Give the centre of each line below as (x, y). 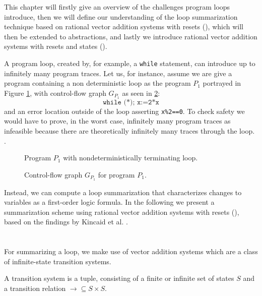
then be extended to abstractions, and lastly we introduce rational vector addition (131, 36)
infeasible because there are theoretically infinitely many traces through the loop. (129, 130)
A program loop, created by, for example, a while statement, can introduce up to (130, 63)
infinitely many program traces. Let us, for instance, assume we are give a (118, 73)
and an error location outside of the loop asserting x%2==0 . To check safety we (124, 111)
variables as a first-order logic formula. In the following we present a (109, 202)
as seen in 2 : (141, 93)
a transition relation (35, 288)
